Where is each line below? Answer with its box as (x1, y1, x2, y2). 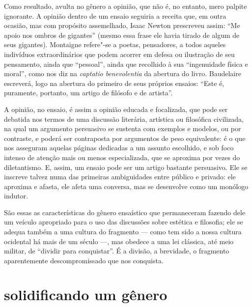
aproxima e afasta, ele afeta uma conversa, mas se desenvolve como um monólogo (4, 181, 249, 191)
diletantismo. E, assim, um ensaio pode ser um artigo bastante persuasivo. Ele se (4, 162, 248, 172)
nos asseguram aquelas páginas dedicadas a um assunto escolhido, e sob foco (4, 142, 234, 153)
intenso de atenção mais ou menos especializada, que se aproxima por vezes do (4, 152, 240, 162)
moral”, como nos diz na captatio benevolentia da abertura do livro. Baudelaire (4, 68, 241, 79)
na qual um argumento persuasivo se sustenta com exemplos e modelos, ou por (4, 123, 241, 134)
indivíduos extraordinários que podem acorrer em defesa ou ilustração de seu (4, 49, 235, 59)
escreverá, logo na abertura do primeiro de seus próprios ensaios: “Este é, (4, 78, 224, 88)
